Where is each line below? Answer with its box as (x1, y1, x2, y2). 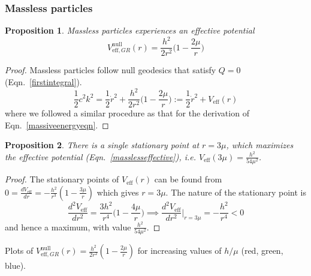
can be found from (154, 173, 222, 185)
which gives (96, 185, 139, 198)
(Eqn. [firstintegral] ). (5, 75, 82, 88)
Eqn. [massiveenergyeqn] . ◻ (5, 118, 109, 131)
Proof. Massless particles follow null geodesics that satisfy (5, 64, 216, 76)
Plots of (5, 244, 34, 257)
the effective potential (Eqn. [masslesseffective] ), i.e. (5, 150, 197, 163)
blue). (5, 259, 26, 272)
